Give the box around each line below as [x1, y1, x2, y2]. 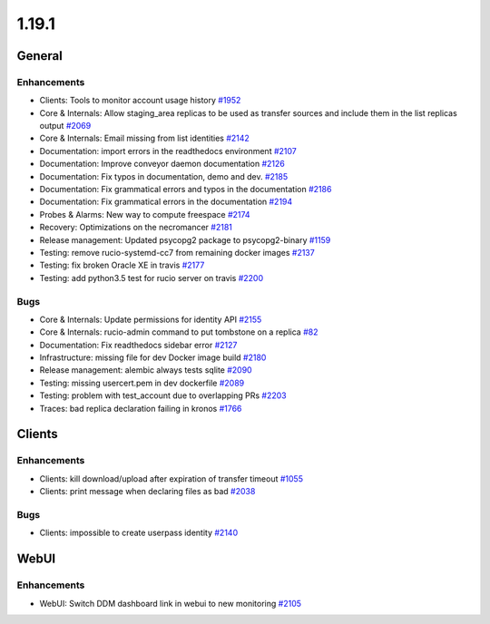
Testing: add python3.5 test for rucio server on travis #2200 [39, 272, 264, 283]
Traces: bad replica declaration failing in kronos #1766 [39, 403, 242, 414]
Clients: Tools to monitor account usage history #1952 [39, 95, 241, 106]
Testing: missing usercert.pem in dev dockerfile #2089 [39, 377, 245, 388]
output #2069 [39, 121, 92, 132]
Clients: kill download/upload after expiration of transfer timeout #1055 [39, 473, 304, 484]
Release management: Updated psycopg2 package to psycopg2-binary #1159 [39, 234, 331, 245]
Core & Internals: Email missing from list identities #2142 [39, 132, 250, 144]
